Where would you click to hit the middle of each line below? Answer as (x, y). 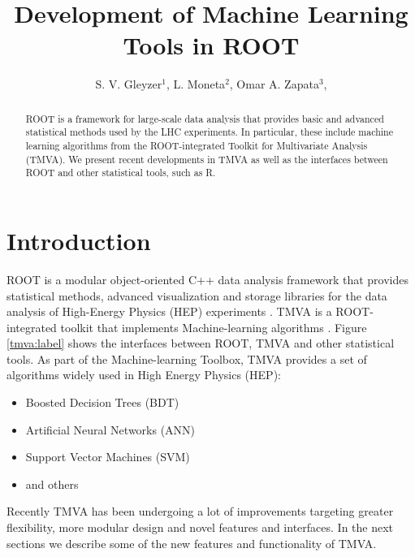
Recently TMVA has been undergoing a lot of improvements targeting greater (200, 511)
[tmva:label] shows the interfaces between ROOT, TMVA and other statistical (201, 343)
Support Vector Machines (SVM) (108, 457)
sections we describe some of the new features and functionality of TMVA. (192, 543)
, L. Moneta (196, 84)
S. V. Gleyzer (129, 84)
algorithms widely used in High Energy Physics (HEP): (144, 375)
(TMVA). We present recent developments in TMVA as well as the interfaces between (207, 159)
